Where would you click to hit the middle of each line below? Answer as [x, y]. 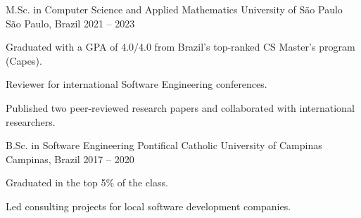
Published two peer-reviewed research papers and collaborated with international [180, 107]
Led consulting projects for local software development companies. [148, 206]
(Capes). [24, 60]
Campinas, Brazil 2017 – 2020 [70, 159]
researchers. [31, 121]
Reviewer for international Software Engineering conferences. [137, 84]
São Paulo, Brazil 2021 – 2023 [70, 23]
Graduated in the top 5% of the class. [87, 182]
